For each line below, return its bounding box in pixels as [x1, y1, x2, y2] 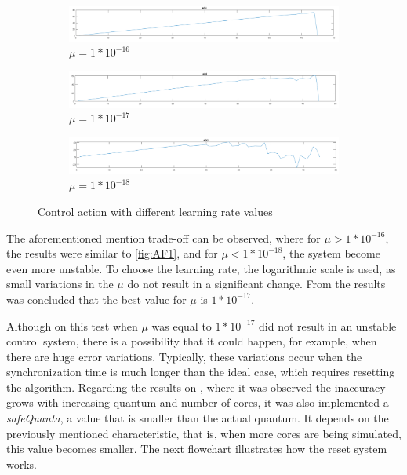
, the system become [282, 245, 380, 261]
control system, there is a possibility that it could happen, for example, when [6, 333, 377, 349]
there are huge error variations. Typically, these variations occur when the [6, 348, 362, 364]
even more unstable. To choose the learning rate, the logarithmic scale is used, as [6, 260, 396, 276]
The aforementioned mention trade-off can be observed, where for [6, 229, 321, 246]
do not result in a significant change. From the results [127, 276, 386, 292]
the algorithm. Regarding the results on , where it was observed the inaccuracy [6, 378, 386, 395]
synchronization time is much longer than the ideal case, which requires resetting [6, 364, 395, 380]
